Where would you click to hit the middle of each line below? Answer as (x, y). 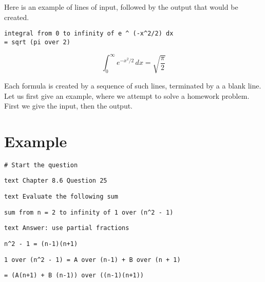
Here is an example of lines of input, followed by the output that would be (121, 7)
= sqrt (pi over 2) (37, 42)
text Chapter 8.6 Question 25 (56, 181)
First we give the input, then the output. (68, 106)
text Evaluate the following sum (61, 197)
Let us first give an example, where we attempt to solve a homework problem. (127, 95)
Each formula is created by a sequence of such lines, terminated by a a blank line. (133, 85)
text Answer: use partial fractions (67, 228)
